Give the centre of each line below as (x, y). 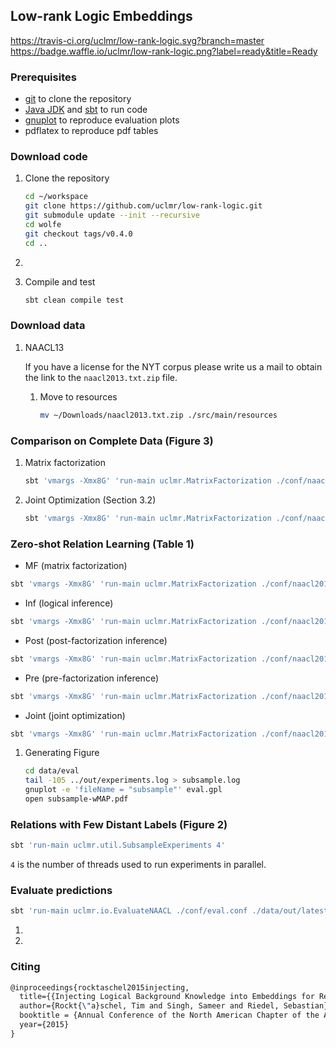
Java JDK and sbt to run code (86, 110)
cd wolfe (43, 225)
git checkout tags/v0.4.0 (78, 234)
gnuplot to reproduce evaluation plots (102, 120)
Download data (48, 326)
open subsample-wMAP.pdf (76, 799)
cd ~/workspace (56, 197)
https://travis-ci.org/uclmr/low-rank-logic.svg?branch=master (137, 40)
